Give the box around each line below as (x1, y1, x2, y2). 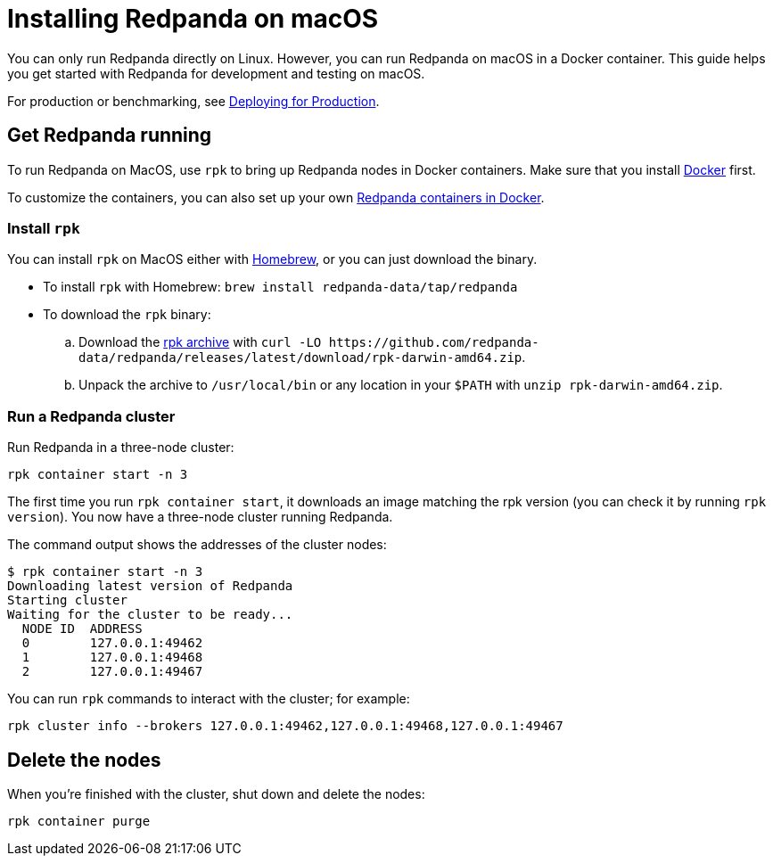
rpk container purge (7, 813, 151, 828)
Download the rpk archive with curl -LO (78, 334, 322, 350)
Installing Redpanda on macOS (7, 4, 379, 34)
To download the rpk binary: (43, 307, 211, 323)
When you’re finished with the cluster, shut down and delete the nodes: (7, 785, 425, 801)
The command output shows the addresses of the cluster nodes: (7, 537, 387, 553)
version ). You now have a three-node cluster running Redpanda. (7, 509, 393, 525)
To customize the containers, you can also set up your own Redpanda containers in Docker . (7, 189, 545, 205)
